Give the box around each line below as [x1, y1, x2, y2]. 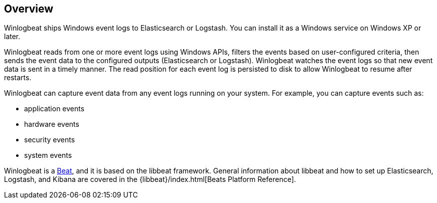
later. [4, 32, 21, 41]
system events [24, 151, 72, 160]
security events [24, 135, 75, 144]
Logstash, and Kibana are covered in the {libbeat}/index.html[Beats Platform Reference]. [4, 175, 296, 184]
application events [24, 104, 85, 113]
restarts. [4, 73, 32, 82]
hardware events [24, 120, 79, 129]
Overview [4, 3, 54, 15]
